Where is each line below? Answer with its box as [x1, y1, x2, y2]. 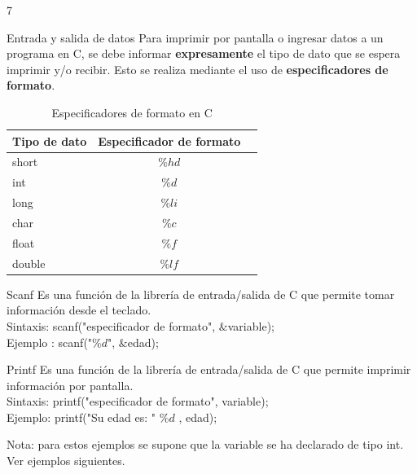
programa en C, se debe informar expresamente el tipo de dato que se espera [7, 45, 401, 62]
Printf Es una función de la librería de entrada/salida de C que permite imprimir [7, 361, 411, 378]
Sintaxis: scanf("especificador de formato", [7, 317, 216, 334]
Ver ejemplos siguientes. [7, 452, 125, 469]
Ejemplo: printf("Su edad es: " [7, 408, 156, 425]
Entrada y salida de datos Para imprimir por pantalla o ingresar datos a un [7, 29, 384, 46]
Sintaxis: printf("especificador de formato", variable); [7, 393, 269, 410]
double [12, 254, 46, 271]
